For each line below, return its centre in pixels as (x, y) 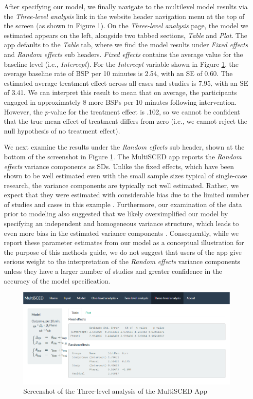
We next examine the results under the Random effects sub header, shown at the (124, 147)
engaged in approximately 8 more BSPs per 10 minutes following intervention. (120, 102)
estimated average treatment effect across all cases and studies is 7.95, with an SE (126, 83)
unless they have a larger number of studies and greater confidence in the (113, 271)
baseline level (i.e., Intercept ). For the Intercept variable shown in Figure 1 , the (121, 64)
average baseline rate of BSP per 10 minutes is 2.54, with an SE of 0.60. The (118, 73)
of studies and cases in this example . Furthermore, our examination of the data (123, 204)
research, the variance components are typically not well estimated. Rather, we (121, 185)
